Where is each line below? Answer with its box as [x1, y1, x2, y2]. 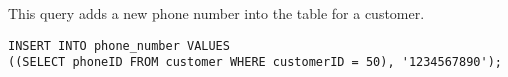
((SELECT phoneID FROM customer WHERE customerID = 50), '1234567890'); [8, 55, 502, 70]
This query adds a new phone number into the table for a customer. [8, 3, 425, 23]
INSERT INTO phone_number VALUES [8, 38, 230, 53]
